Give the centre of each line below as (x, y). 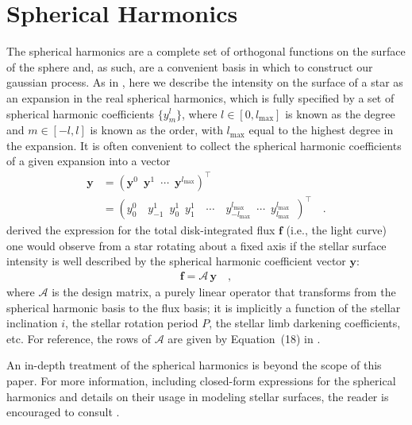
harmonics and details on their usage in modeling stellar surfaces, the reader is (198, 396)
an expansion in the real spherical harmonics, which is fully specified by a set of (200, 97)
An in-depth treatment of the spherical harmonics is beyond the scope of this (194, 365)
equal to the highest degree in (321, 130)
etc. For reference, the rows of (79, 338)
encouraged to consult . (63, 412)
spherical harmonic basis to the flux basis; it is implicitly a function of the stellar (204, 307)
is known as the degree (340, 113)
